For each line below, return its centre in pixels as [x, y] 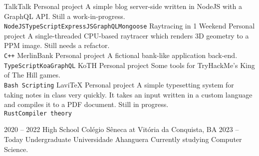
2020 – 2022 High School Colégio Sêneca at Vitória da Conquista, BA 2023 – [122, 129]
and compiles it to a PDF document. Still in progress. [86, 104]
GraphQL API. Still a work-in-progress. [65, 16]
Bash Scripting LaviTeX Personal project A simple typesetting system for [119, 84]
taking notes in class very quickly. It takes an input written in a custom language [128, 94]
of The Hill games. [32, 75]
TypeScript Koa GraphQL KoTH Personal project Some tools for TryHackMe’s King [129, 65]
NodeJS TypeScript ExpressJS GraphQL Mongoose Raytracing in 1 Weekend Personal [129, 26]
